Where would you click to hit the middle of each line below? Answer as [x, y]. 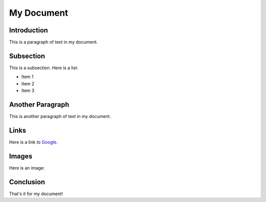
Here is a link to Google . [33, 142]
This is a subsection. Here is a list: [44, 68]
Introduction [29, 30]
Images [21, 156]
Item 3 [28, 90]
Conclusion [27, 182]
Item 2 [28, 84]
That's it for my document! [36, 194]
